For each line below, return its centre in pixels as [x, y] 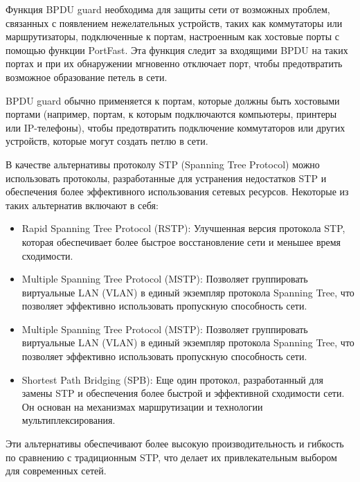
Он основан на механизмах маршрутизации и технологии [142, 406]
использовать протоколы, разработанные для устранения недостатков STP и [166, 178]
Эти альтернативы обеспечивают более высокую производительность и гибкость [175, 444]
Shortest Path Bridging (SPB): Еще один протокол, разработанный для [173, 379]
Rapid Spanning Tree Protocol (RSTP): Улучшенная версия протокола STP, [183, 228]
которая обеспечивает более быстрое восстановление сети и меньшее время [181, 241]
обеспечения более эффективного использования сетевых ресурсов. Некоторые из [177, 191]
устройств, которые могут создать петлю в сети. [107, 141]
